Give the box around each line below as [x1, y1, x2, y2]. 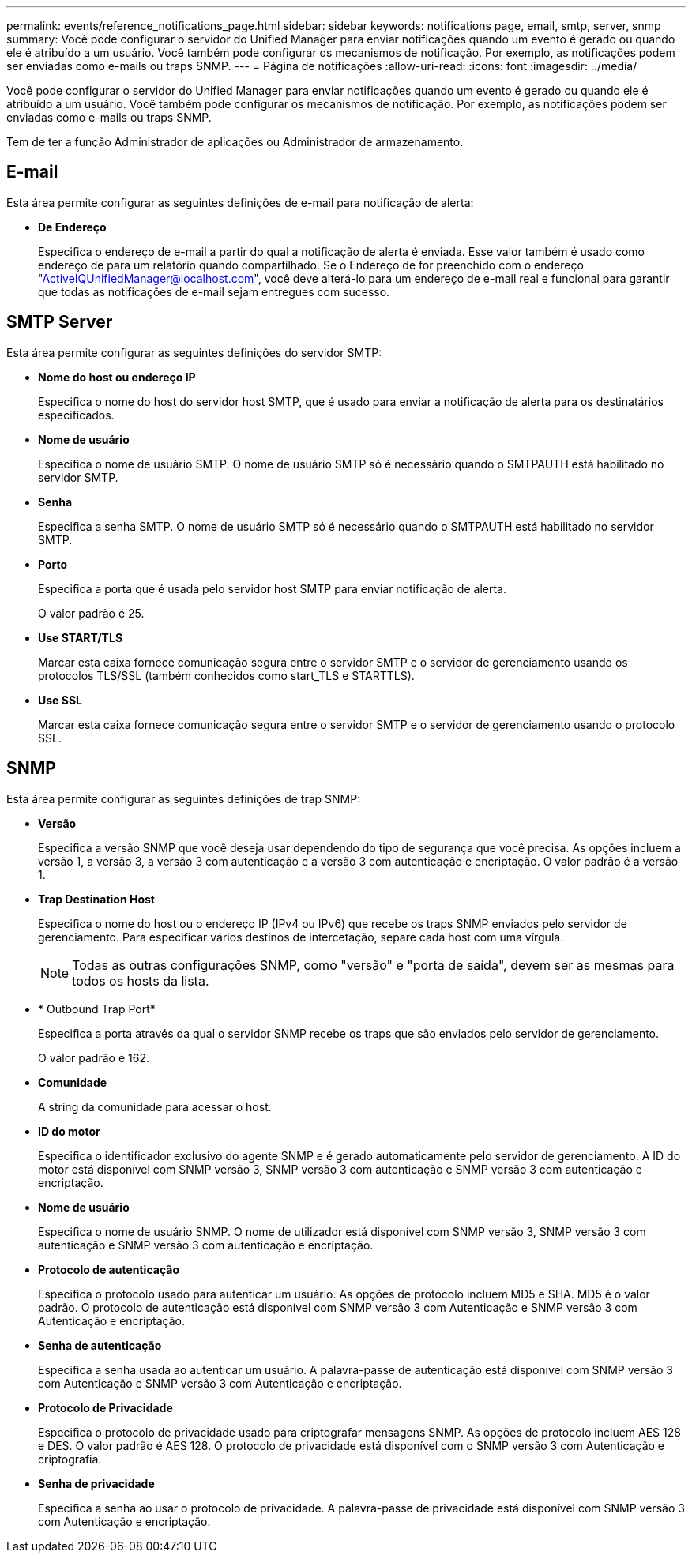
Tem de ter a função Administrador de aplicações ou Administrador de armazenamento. [6, 135, 464, 148]
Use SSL [38, 693, 82, 707]
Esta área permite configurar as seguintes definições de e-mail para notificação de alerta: [6, 195, 474, 209]
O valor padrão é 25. [38, 606, 145, 620]
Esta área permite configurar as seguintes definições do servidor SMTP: [6, 345, 382, 359]
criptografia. [38, 1452, 102, 1466]
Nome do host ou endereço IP [38, 370, 196, 384]
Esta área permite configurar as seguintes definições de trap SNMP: [6, 791, 361, 806]
